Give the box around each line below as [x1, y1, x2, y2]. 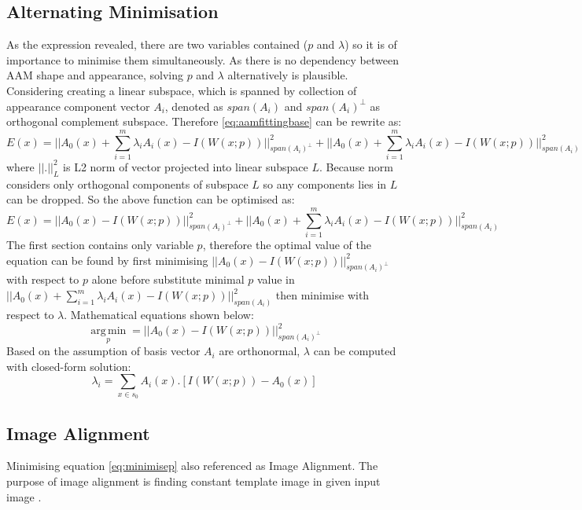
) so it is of [344, 36, 397, 53]
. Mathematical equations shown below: [64, 306, 254, 322]
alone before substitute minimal [91, 271, 245, 288]
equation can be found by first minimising [6, 251, 208, 268]
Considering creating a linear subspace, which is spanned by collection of [6, 82, 357, 98]
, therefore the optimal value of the [202, 237, 371, 252]
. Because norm [319, 158, 393, 174]
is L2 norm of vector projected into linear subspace [63, 158, 308, 174]
